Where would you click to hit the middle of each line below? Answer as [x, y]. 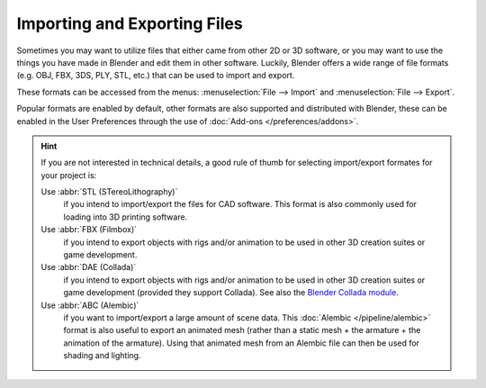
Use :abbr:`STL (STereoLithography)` [109, 192]
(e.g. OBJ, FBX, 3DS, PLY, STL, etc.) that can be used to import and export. [156, 76]
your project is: [69, 175]
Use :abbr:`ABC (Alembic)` [90, 305]
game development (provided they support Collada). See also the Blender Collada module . [231, 293]
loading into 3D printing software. [126, 217]
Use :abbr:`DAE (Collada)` [89, 267]
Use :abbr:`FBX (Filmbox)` [89, 230]
